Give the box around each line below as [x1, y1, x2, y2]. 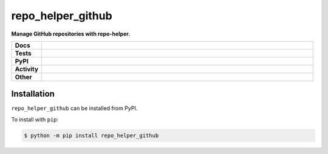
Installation [11, 89, 55, 99]
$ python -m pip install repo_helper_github [24, 132, 159, 139]
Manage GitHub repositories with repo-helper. [11, 30, 131, 37]
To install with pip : [11, 115, 59, 123]
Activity [15, 65, 39, 73]
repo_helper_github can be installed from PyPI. [11, 104, 138, 112]
